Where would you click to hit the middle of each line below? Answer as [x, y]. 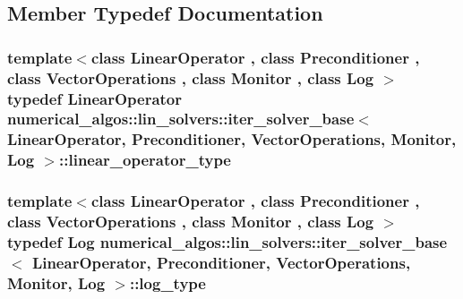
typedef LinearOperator [95, 98]
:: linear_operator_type [145, 160]
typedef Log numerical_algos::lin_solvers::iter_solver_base [227, 242]
